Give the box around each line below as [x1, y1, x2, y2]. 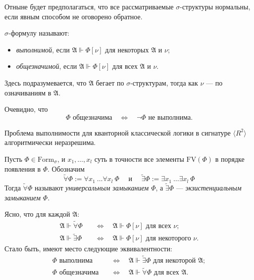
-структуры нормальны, [180, 1, 251, 11]
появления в [4, 163, 41, 174]
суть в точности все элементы [94, 153, 184, 164]
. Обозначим [48, 163, 85, 174]
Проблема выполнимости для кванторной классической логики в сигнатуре [4, 127, 231, 138]
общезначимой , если [16, 61, 77, 71]
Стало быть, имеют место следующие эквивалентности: [4, 243, 172, 254]
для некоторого [146, 235, 191, 242]
